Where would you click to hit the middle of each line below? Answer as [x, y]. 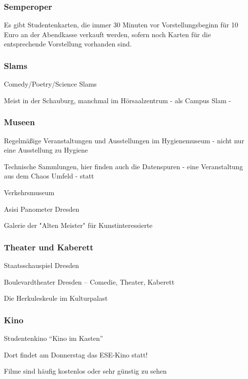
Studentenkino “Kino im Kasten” [54, 338]
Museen [20, 122]
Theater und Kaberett [49, 247]
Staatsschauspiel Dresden [41, 265]
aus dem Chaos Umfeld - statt [49, 176]
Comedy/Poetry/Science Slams [51, 84]
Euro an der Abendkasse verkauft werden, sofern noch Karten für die [107, 34]
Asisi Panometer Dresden [42, 209]
